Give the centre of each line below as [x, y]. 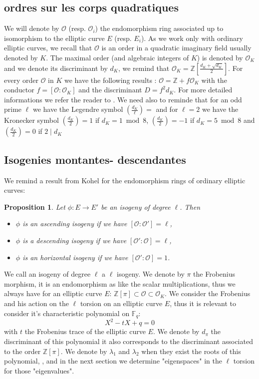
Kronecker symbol [31, 120]
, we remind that [144, 68]
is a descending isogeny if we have [75, 240]
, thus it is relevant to [203, 303]
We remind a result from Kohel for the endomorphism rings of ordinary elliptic [125, 180]
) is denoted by [220, 57]
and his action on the [36, 303]
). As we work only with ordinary [192, 38]
